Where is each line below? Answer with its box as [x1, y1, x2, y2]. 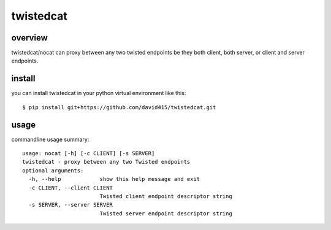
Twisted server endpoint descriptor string [99, 210, 232, 217]
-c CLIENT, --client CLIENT [28, 184, 113, 191]
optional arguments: [22, 167, 84, 174]
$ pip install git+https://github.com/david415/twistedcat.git [22, 104, 216, 110]
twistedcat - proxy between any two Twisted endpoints [22, 158, 191, 166]
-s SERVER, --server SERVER [28, 201, 113, 209]
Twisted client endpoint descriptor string [99, 193, 232, 199]
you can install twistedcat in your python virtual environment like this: [11, 90, 186, 97]
